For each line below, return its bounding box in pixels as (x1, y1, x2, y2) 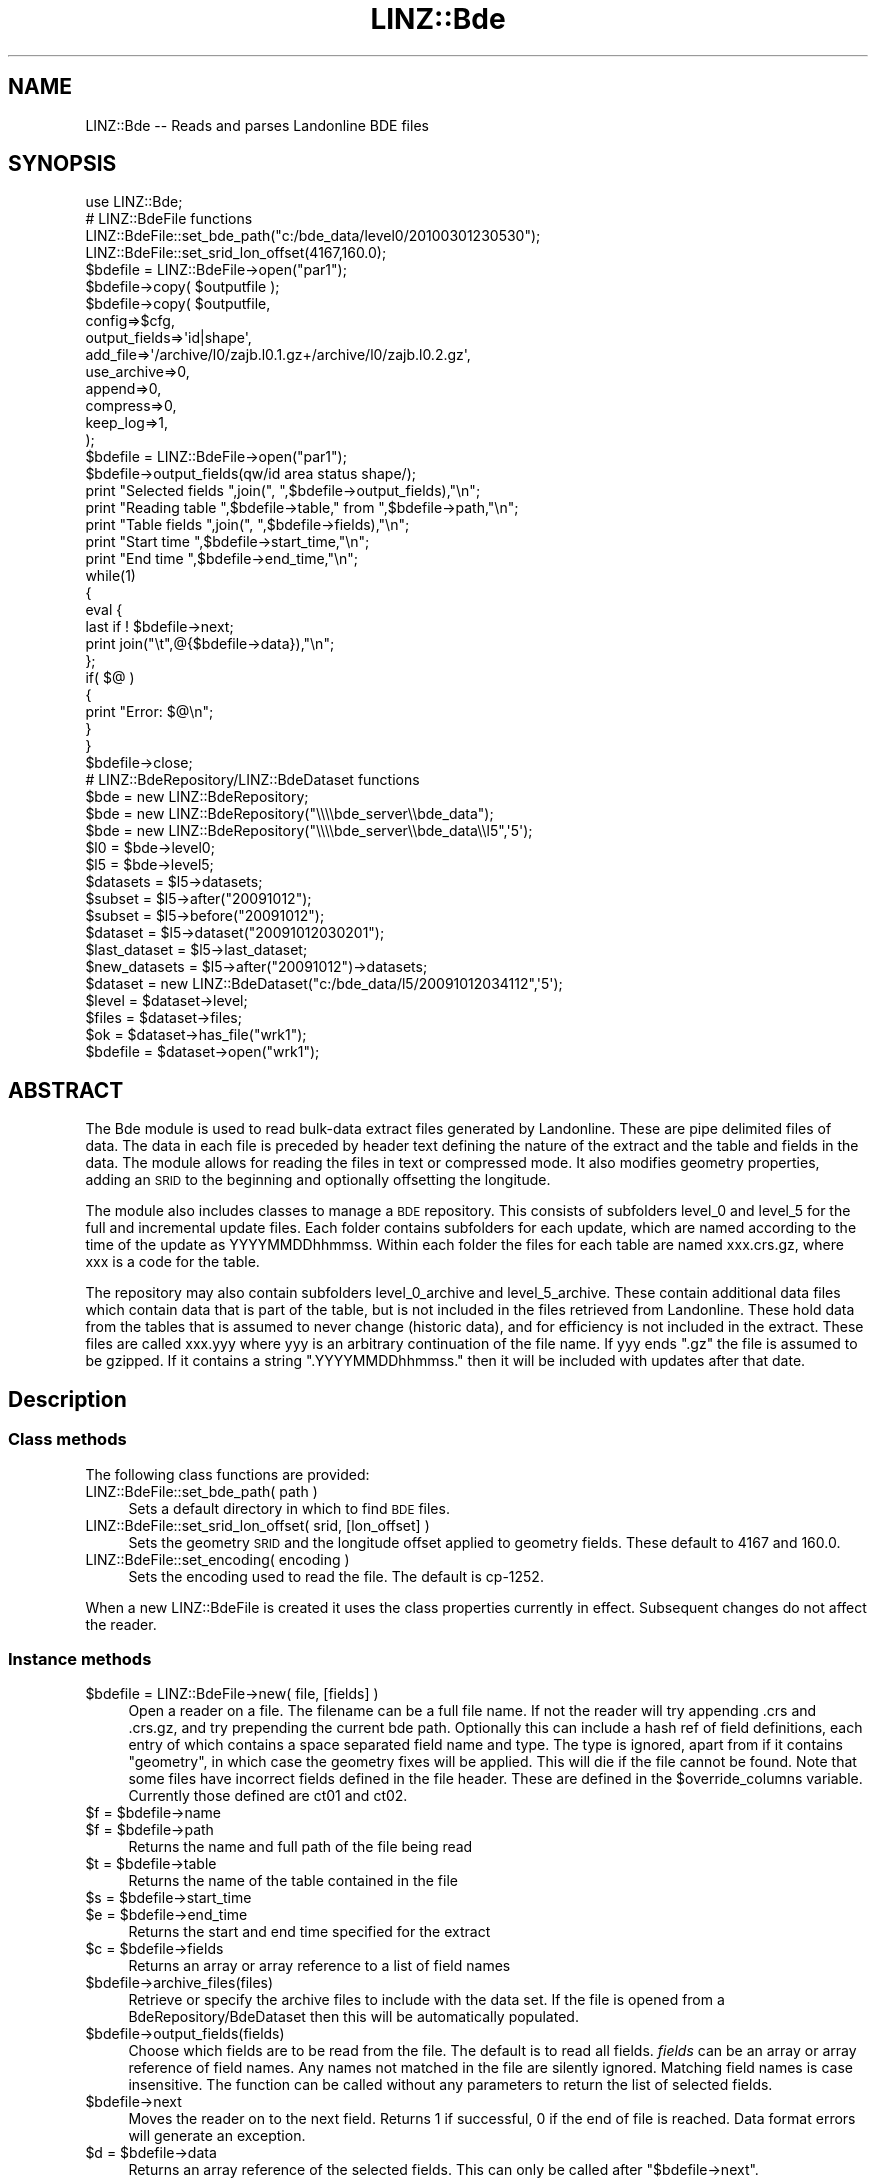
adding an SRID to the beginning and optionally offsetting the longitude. (85, 1171, 551, 1189)
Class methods (8, 1429, 127, 1450)
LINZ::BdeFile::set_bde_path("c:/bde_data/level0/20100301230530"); (85, 227, 541, 245)
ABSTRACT (8, 1077, 124, 1103)
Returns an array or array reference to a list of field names (128, 1957, 511, 1975)
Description (8, 1386, 127, 1412)
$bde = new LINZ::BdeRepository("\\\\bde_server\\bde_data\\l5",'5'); (85, 822, 533, 840)
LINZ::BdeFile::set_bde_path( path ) (85, 1482, 318, 1500)
